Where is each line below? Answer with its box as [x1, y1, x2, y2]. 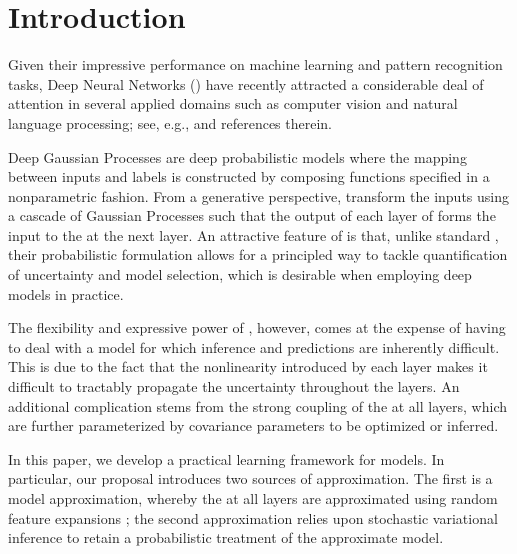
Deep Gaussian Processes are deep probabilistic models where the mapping [8, 146, 467, 167]
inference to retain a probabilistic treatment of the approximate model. [8, 527, 444, 548]
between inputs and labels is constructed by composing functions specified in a [8, 166, 490, 187]
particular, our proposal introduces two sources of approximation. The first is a [8, 468, 493, 489]
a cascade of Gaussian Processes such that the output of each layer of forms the [8, 205, 496, 226]
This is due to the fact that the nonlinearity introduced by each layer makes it [8, 356, 488, 377]
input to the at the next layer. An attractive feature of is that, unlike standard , [8, 224, 499, 245]
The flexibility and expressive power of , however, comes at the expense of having [8, 317, 506, 338]
